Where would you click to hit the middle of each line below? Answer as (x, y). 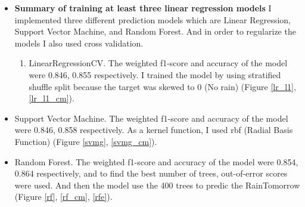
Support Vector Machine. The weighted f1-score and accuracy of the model (151, 118)
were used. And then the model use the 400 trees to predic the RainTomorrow (157, 185)
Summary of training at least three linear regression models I (143, 8)
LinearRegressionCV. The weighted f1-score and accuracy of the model (158, 63)
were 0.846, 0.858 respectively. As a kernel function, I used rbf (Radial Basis (154, 130)
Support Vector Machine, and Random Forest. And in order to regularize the (155, 31)
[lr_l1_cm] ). (52, 98)
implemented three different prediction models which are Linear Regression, (153, 19)
